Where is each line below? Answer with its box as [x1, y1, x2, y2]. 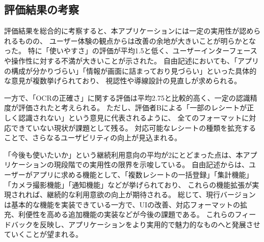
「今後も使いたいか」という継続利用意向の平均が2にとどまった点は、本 [4, 149, 243, 160]
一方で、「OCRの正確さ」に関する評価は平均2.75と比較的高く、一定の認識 [4, 92, 250, 103]
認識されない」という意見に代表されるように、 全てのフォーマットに [18, 112, 249, 123]
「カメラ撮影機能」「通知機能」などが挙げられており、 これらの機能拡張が [4, 179, 252, 190]
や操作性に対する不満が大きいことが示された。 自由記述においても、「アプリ [4, 55, 259, 66]
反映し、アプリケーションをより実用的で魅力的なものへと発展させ [39, 219, 260, 229]
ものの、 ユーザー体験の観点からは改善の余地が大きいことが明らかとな [18, 35, 256, 46]
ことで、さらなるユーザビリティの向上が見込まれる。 [4, 132, 181, 143]
